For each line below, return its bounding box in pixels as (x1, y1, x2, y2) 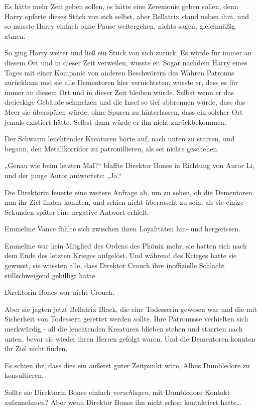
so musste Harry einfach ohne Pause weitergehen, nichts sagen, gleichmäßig (5, 21, 235, 31)
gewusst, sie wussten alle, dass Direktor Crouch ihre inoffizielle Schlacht (5, 260, 225, 271)
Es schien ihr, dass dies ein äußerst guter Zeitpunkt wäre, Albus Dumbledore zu (5, 360, 250, 370)
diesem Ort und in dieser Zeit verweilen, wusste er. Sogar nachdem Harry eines (5, 57, 247, 67)
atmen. (5, 30, 26, 41)
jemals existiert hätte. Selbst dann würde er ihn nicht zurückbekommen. (5, 116, 226, 127)
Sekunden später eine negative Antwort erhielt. (5, 206, 149, 217)
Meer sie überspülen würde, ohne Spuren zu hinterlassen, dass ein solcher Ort (5, 106, 243, 117)
